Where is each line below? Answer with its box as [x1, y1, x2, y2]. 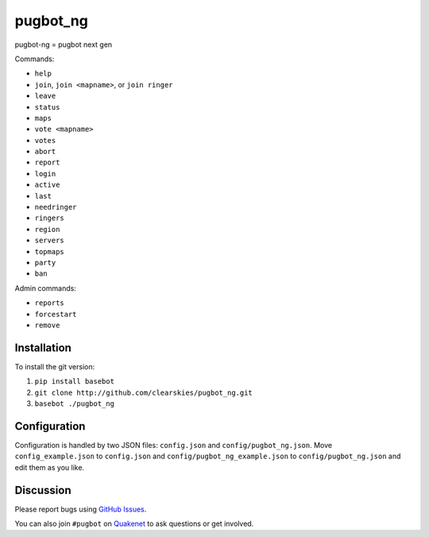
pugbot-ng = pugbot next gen [14, 40, 113, 49]
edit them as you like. [14, 462, 85, 472]
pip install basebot [34, 377, 115, 386]
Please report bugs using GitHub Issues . [14, 504, 147, 514]
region [34, 225, 60, 234]
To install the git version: [14, 361, 95, 371]
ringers [34, 214, 65, 222]
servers [34, 236, 65, 245]
